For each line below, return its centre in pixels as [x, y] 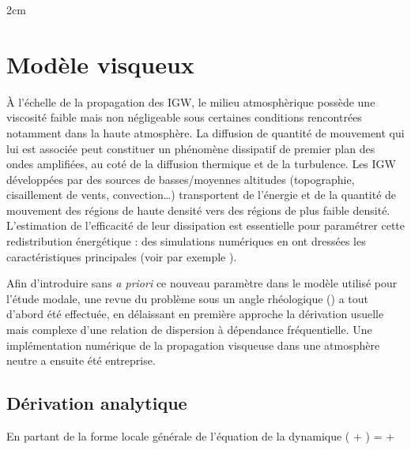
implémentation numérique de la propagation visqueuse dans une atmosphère [193, 345]
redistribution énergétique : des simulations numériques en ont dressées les [186, 241]
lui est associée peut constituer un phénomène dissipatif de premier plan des [191, 148]
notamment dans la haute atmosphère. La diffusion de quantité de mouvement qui [205, 132]
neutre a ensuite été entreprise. [81, 360]
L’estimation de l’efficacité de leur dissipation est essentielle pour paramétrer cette [206, 225]
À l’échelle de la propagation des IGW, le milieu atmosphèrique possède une [191, 101]
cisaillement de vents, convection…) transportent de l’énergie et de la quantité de [202, 195]
